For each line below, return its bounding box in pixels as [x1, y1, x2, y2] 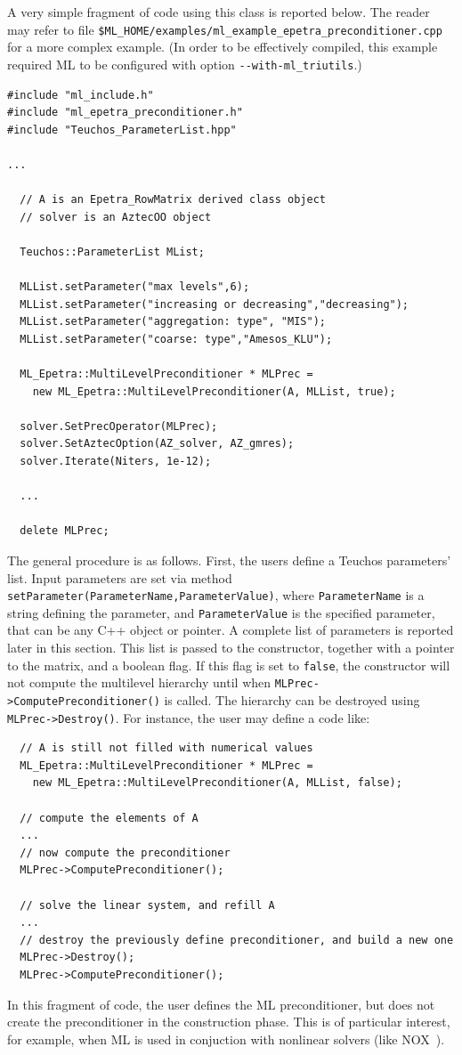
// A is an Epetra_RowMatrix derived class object [20, 193, 326, 207]
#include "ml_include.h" [7, 88, 154, 101]
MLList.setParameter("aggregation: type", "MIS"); [20, 315, 326, 329]
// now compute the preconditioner [20, 846, 231, 859]
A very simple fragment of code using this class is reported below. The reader [7, 3, 430, 20]
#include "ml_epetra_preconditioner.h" [7, 106, 243, 119]
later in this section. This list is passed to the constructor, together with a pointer [7, 638, 455, 657]
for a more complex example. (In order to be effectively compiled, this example [7, 37, 438, 56]
